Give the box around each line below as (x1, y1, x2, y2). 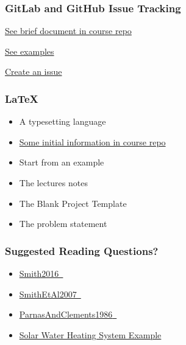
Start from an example (19, 156, 104, 169)
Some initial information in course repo (19, 135, 166, 148)
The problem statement (19, 217, 107, 230)
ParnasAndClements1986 (19, 308, 113, 321)
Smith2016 (19, 267, 59, 279)
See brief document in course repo (5, 24, 132, 37)
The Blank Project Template (19, 197, 127, 209)
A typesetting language (19, 115, 106, 128)
